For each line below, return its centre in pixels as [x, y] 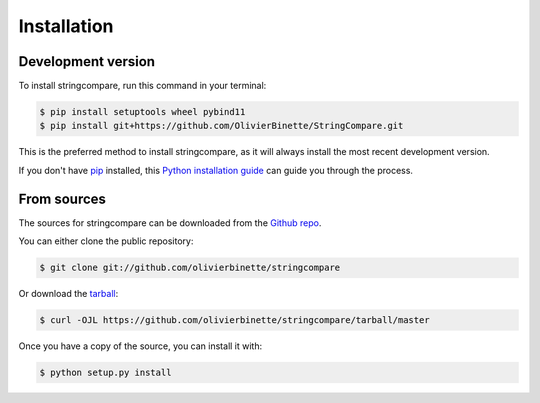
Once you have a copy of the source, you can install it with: [140, 346]
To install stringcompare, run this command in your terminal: [142, 86]
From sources [62, 198]
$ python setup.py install [105, 373]
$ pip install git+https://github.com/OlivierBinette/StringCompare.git [221, 126]
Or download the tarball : [68, 294]
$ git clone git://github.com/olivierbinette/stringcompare [190, 268]
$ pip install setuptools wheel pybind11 [142, 112]
